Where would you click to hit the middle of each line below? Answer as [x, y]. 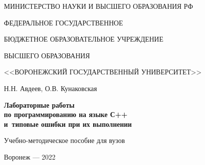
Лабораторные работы [39, 105]
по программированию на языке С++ [66, 114]
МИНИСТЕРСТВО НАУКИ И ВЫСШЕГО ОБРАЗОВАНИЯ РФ [99, 6]
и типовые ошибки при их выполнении [68, 124]
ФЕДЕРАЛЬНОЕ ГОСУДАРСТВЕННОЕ [64, 22]
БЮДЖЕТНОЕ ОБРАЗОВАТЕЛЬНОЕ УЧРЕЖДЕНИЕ [84, 39]
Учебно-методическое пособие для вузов [64, 140]
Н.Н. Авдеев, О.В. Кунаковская [51, 88]
